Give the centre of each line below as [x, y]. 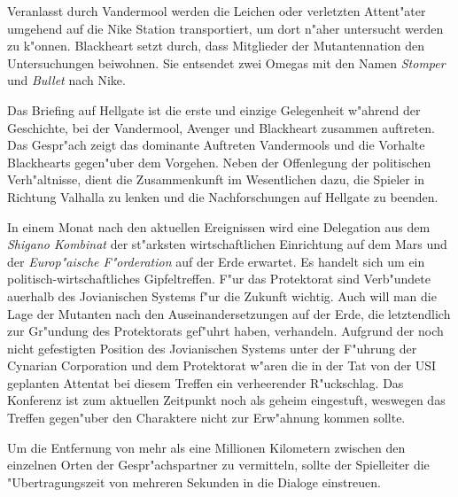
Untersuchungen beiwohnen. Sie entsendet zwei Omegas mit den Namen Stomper [226, 62]
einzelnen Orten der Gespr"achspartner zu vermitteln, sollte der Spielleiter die [218, 465]
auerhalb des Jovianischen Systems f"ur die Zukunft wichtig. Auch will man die [222, 295]
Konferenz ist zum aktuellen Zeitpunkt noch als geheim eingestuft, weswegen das [226, 400]
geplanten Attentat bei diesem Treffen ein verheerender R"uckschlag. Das [206, 382]
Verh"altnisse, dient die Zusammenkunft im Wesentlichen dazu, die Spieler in [216, 179]
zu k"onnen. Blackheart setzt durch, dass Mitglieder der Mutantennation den [216, 46]
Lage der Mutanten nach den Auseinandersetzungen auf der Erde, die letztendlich [229, 313]
